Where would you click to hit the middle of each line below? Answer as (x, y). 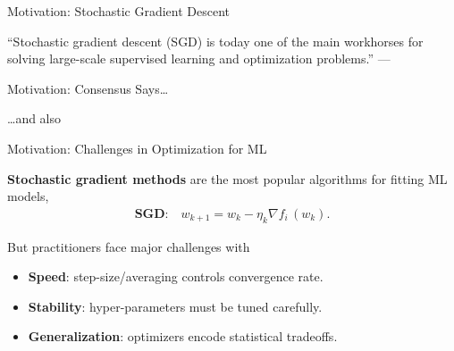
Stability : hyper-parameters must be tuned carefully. (175, 306)
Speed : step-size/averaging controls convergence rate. (176, 276)
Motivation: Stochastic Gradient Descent (118, 11)
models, (28, 196)
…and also (34, 118)
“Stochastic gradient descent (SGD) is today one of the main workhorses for (215, 41)
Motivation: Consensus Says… (88, 88)
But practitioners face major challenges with (129, 246)
